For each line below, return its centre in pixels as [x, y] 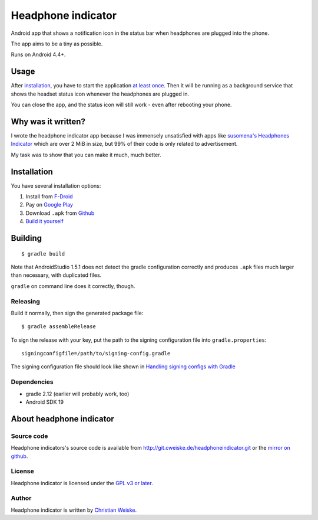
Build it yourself [45, 221]
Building [26, 238]
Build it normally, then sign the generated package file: [77, 313]
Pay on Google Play [49, 205]
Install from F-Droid [49, 197]
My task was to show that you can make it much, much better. [86, 155]
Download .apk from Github [60, 213]
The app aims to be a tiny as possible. [57, 44]
